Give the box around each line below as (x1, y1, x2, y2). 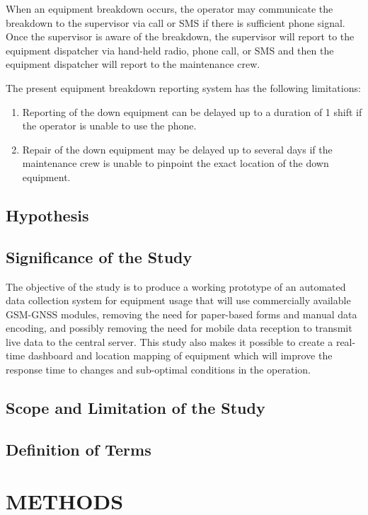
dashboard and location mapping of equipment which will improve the (28, 348, 333, 363)
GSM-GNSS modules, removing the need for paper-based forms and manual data (6, 306, 357, 321)
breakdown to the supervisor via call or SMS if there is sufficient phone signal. (6, 15, 345, 30)
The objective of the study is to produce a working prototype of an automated (6, 279, 346, 294)
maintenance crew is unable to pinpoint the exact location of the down (22, 156, 329, 170)
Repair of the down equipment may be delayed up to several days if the (22, 141, 333, 156)
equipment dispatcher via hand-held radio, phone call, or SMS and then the (6, 42, 334, 57)
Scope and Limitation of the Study (6, 397, 265, 419)
